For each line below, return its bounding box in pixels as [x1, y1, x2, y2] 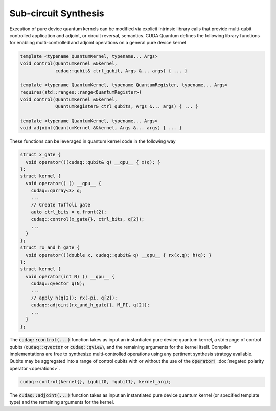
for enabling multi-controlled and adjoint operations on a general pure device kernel [9, 40, 186, 46]
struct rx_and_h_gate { [20, 245, 80, 250]
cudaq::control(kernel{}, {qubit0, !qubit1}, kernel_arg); [20, 379, 171, 385]
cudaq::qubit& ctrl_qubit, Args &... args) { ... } [55, 68, 188, 74]
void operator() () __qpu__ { [26, 180, 102, 186]
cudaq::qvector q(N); [31, 281, 85, 286]
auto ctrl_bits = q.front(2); [31, 209, 107, 215]
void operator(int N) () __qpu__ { [26, 273, 115, 279]
